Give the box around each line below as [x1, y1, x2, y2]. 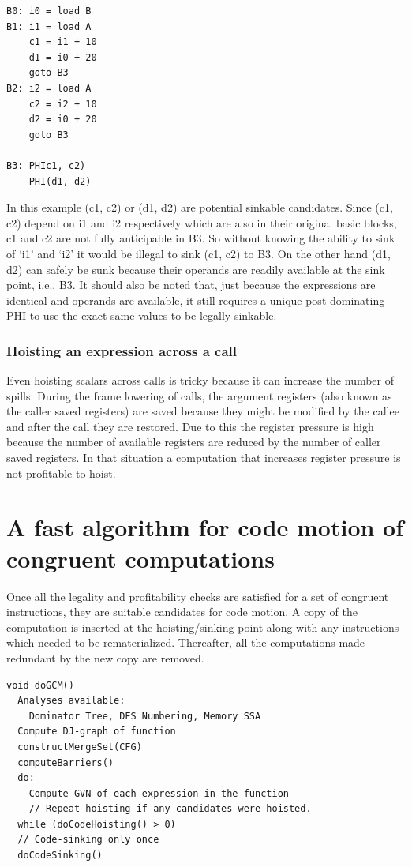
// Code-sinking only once [17, 834, 159, 846]
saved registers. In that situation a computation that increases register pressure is [6, 449, 401, 466]
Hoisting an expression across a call [6, 340, 238, 360]
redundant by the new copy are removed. [6, 649, 204, 666]
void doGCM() [6, 679, 74, 691]
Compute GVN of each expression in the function [28, 787, 289, 799]
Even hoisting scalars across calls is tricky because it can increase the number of [6, 372, 395, 388]
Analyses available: [17, 695, 125, 707]
